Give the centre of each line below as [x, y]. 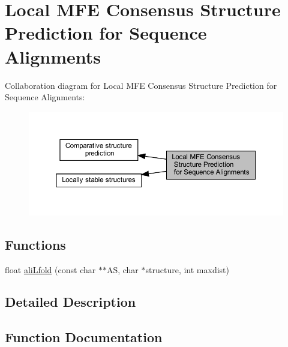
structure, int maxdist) [187, 269]
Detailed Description [70, 302]
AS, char [122, 269]
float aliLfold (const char [50, 269]
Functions [35, 244]
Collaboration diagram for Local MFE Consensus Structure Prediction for [141, 85]
